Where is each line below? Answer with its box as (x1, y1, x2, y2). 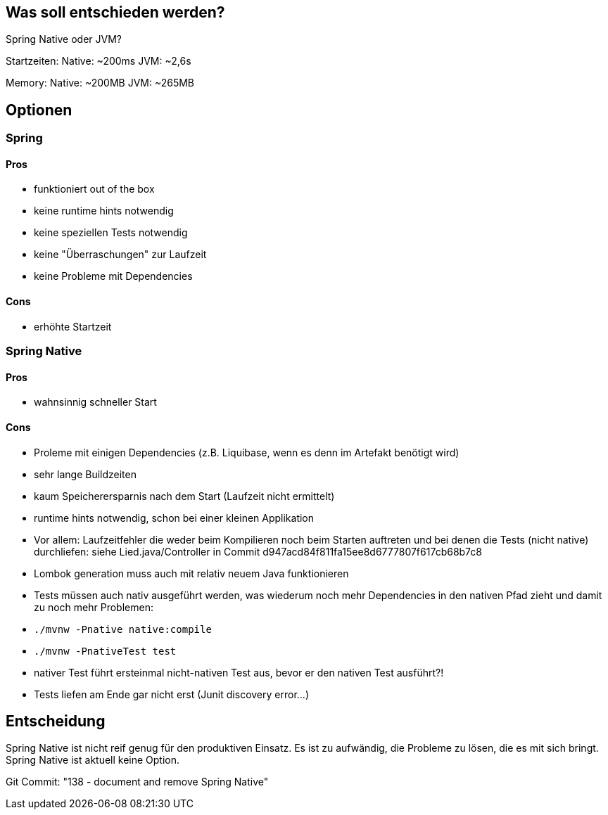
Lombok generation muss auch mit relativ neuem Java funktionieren (34, 567, 349, 579)
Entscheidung (6, 712, 106, 730)
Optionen (6, 101, 72, 119)
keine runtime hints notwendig (34, 205, 174, 217)
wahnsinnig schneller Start (34, 396, 157, 409)
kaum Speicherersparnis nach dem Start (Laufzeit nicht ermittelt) (34, 489, 335, 502)
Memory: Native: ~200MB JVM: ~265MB (6, 77, 195, 89)
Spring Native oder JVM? (6, 33, 122, 46)
